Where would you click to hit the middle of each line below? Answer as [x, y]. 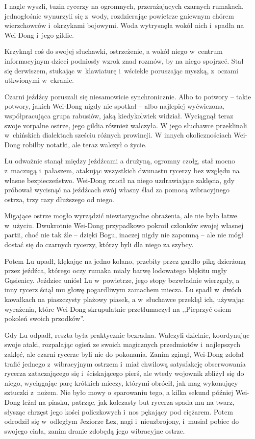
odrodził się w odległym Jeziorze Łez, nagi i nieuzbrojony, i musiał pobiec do [122, 421]
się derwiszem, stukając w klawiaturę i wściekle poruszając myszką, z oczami [121, 70]
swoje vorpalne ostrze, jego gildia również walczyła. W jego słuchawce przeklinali [126, 125]
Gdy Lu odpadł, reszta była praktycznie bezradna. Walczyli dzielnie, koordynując [127, 335]
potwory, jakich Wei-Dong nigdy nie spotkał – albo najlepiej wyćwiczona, [115, 106]
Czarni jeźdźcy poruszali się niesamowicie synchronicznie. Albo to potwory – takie [128, 96]
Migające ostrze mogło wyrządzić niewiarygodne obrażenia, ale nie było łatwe [121, 216]
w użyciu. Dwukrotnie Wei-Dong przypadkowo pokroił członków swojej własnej [124, 225]
